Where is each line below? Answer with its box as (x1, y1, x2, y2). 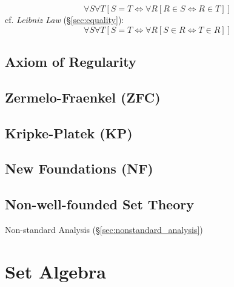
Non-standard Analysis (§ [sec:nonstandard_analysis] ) (5, 223, 203, 235)
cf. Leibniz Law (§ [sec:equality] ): (5, 13, 124, 25)
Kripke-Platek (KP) (5, 123, 133, 142)
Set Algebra (5, 258, 106, 283)
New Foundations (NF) (5, 159, 153, 178)
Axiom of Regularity (5, 52, 136, 70)
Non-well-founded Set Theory (5, 195, 194, 214)
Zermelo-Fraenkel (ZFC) (5, 87, 161, 106)
